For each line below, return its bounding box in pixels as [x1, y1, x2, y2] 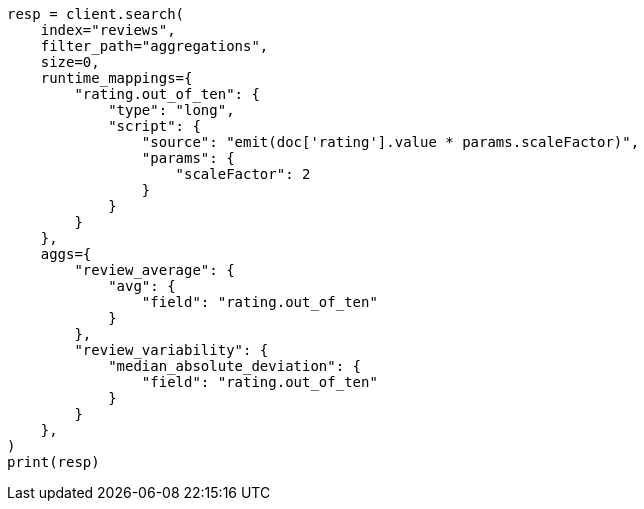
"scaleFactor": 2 [175, 166, 311, 182]
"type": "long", [108, 102, 235, 118]
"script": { [108, 118, 201, 134]
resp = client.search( [7, 6, 185, 22]
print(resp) [7, 454, 100, 470]
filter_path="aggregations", [40, 38, 269, 54]
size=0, [40, 54, 100, 70]
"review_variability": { [74, 342, 269, 358]
